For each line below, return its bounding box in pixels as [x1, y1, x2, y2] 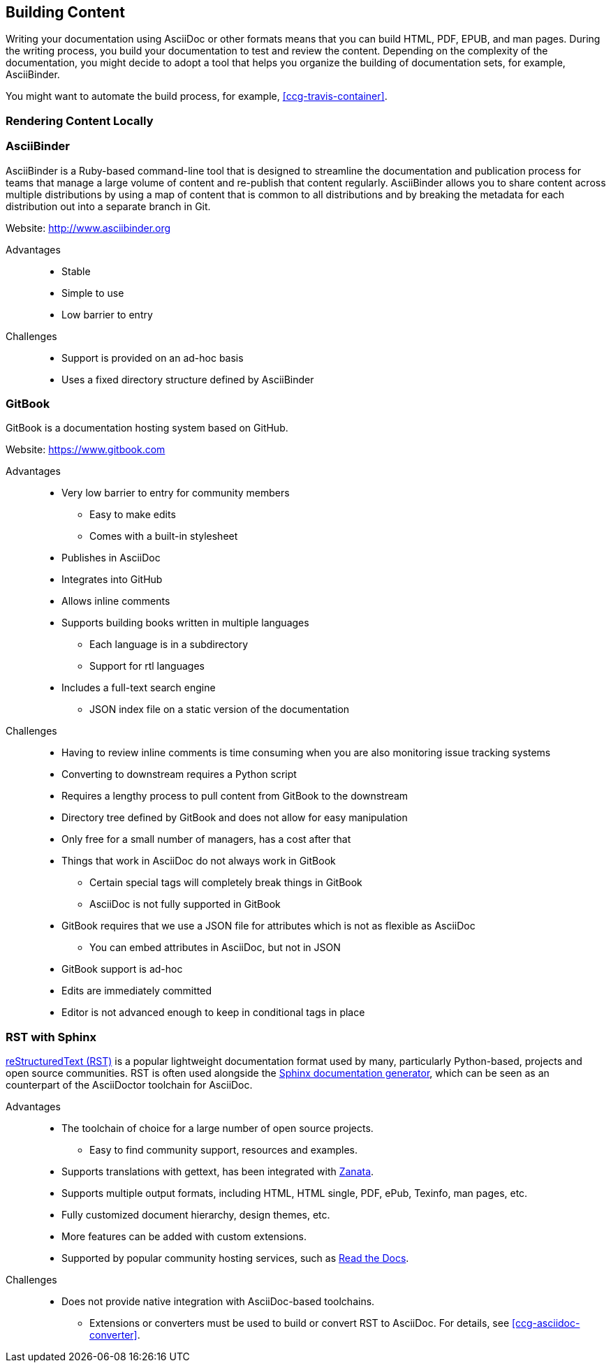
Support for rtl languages [89, 660, 205, 672]
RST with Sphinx [6, 1029, 96, 1044]
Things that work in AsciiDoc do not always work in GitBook [61, 855, 336, 867]
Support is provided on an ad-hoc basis [61, 351, 244, 364]
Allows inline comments [61, 595, 170, 608]
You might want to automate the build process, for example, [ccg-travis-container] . [6, 90, 388, 103]
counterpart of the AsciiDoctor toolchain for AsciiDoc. [6, 1079, 253, 1091]
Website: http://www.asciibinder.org [6, 221, 171, 234]
